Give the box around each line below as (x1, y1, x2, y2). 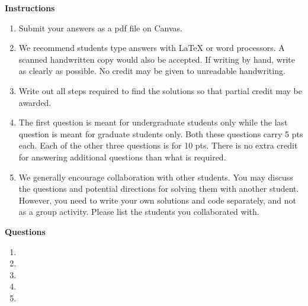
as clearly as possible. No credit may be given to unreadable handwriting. (18, 65, 285, 77)
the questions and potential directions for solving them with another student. (18, 182, 299, 195)
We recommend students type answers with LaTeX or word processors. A (18, 41, 285, 54)
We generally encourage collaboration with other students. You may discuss (18, 170, 293, 183)
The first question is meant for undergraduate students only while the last (18, 116, 288, 128)
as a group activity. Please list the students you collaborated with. (18, 205, 259, 218)
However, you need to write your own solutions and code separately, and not (18, 194, 297, 206)
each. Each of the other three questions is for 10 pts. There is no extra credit (18, 139, 298, 152)
